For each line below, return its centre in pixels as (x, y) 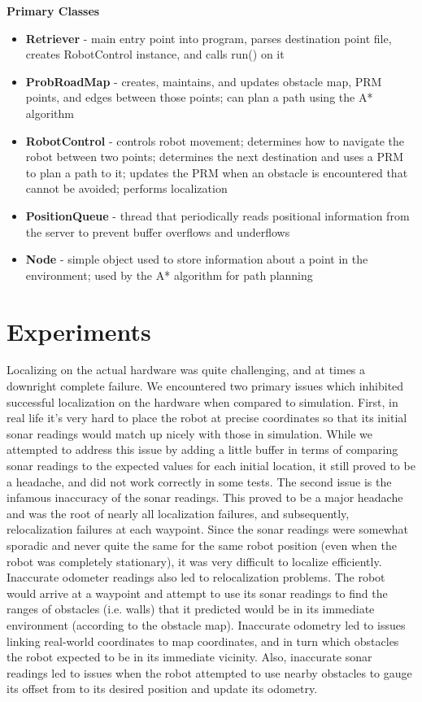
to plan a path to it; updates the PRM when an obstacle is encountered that (217, 172)
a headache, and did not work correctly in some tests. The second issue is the (199, 481)
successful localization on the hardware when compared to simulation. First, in (202, 401)
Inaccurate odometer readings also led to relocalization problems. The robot (196, 577)
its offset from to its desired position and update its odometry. (162, 689)
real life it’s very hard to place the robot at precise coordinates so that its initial (207, 418)
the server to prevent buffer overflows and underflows (158, 231)
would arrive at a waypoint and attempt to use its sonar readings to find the (197, 593)
